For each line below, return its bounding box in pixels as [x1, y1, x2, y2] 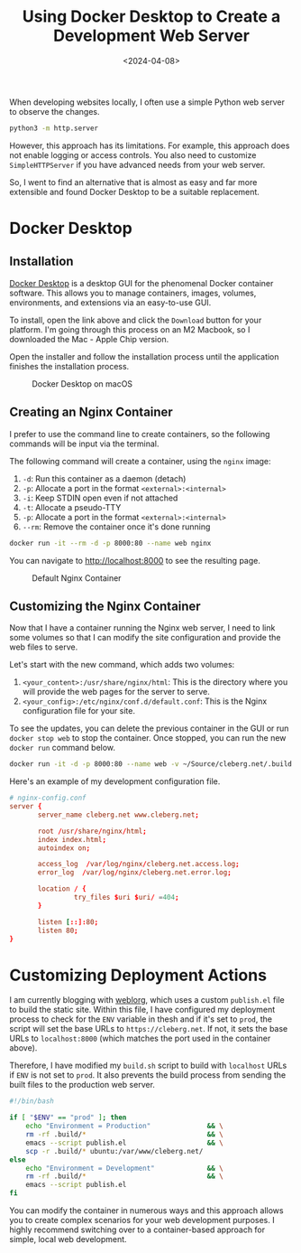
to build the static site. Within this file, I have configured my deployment [9, 1005, 276, 1015]
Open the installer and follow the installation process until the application [9, 351, 279, 362]
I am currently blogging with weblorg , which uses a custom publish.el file [9, 995, 286, 1005]
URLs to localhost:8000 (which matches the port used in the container [9, 1033, 271, 1044]
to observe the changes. [9, 106, 101, 117]
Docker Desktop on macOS [32, 378, 133, 389]
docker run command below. [9, 743, 115, 753]
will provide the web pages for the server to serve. [22, 687, 210, 697]
